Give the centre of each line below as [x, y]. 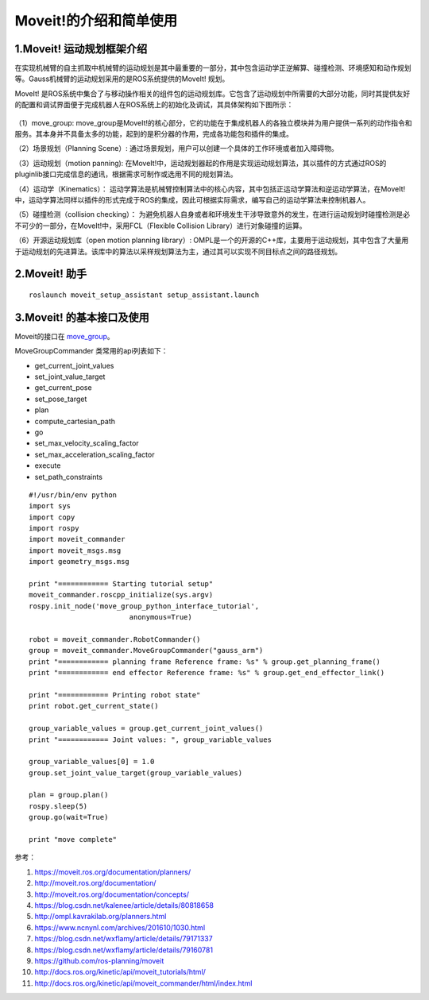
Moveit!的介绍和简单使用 [96, 21]
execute [48, 465]
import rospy [54, 529]
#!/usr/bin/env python [73, 495]
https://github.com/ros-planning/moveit [99, 960]
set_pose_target [61, 399]
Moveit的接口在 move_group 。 [64, 336]
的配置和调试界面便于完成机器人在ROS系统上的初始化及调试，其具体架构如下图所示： [154, 105]
